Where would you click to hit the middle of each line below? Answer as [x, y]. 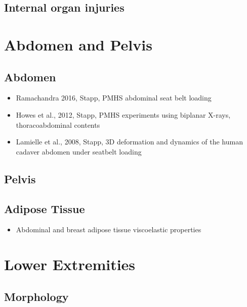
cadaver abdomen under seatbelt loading [79, 151]
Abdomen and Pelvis [78, 44]
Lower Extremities [70, 264]
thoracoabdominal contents [58, 124]
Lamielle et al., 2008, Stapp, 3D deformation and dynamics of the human [129, 142]
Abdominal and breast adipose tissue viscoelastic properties [109, 229]
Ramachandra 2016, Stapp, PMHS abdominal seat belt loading [114, 98]
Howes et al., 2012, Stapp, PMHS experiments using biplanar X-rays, [123, 114]
